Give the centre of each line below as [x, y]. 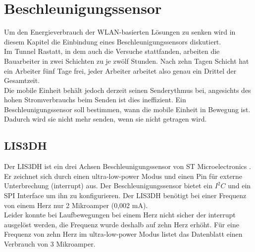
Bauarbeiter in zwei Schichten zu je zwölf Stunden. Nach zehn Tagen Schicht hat [127, 61]
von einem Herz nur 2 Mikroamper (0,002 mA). [76, 205]
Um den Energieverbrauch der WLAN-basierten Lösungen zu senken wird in [120, 32]
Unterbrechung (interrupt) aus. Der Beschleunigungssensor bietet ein [108, 186]
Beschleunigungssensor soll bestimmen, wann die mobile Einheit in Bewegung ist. [127, 109]
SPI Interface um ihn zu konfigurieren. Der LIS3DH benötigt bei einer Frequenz [125, 195]
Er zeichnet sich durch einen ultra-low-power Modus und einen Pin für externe [123, 176]
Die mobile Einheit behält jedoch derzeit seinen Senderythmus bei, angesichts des [127, 90]
